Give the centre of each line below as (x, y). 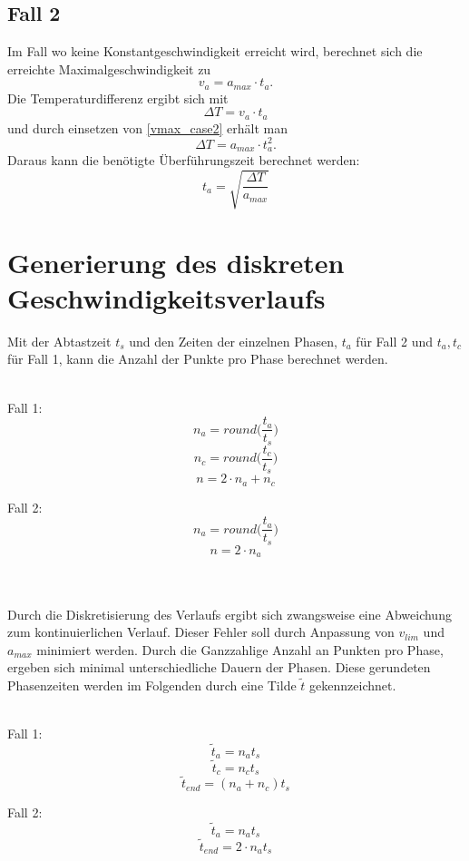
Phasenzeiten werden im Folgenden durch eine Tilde (152, 685)
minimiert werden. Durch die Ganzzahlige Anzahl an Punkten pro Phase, (240, 649)
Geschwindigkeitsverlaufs (166, 297)
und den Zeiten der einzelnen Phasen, (234, 341)
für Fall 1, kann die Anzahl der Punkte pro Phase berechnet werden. (198, 359)
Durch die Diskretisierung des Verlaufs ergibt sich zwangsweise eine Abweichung (230, 614)
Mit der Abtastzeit (59, 341)
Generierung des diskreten (176, 262)
